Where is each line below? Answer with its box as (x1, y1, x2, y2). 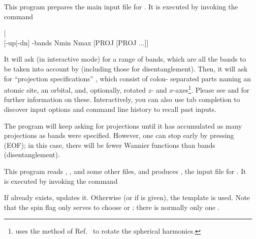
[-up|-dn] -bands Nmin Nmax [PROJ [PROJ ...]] (4, 37, 149, 47)
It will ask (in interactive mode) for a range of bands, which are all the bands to (4, 54, 246, 64)
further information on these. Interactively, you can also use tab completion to (4, 94, 240, 104)
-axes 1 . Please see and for (173, 83, 250, 95)
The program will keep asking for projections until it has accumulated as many (4, 120, 242, 131)
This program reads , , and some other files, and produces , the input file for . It (4, 166, 246, 176)
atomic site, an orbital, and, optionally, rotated (4, 84, 146, 95)
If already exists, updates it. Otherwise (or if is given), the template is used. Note (4, 192, 250, 203)
